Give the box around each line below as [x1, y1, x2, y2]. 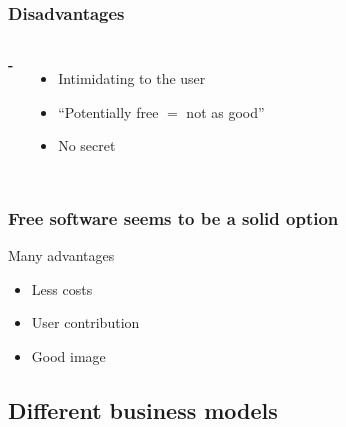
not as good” [186, 101, 265, 122]
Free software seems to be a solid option [8, 205, 339, 230]
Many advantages [8, 245, 115, 266]
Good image [31, 346, 106, 366]
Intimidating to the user [58, 68, 206, 89]
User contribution [31, 312, 140, 333]
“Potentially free [58, 101, 159, 122]
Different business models [8, 394, 278, 425]
